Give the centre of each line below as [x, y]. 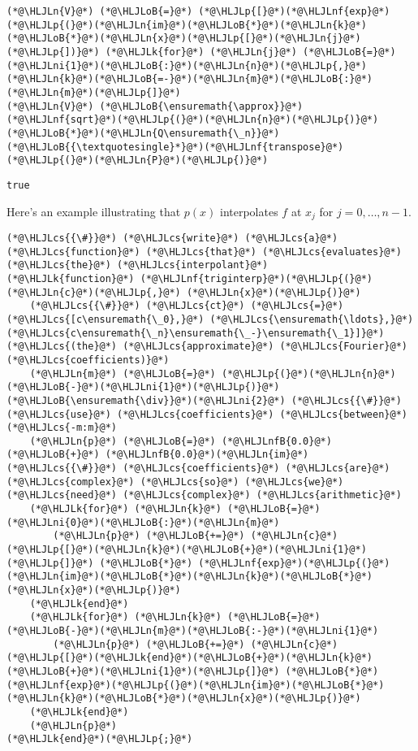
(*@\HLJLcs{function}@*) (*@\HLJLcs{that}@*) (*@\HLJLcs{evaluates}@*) [204, 252]
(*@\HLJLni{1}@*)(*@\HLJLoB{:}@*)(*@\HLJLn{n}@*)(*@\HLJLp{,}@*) [187, 65]
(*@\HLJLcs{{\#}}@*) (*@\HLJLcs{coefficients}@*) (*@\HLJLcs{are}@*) [198, 469]
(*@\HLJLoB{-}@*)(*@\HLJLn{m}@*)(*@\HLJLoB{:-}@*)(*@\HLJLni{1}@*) [193, 631]
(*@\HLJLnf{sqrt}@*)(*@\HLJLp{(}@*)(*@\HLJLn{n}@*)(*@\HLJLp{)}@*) [193, 120]
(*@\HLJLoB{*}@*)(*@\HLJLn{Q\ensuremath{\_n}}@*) [143, 133]
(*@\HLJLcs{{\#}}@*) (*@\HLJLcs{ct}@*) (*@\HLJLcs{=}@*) [187, 306]
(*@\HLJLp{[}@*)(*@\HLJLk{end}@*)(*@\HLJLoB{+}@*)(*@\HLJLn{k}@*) [190, 658]
